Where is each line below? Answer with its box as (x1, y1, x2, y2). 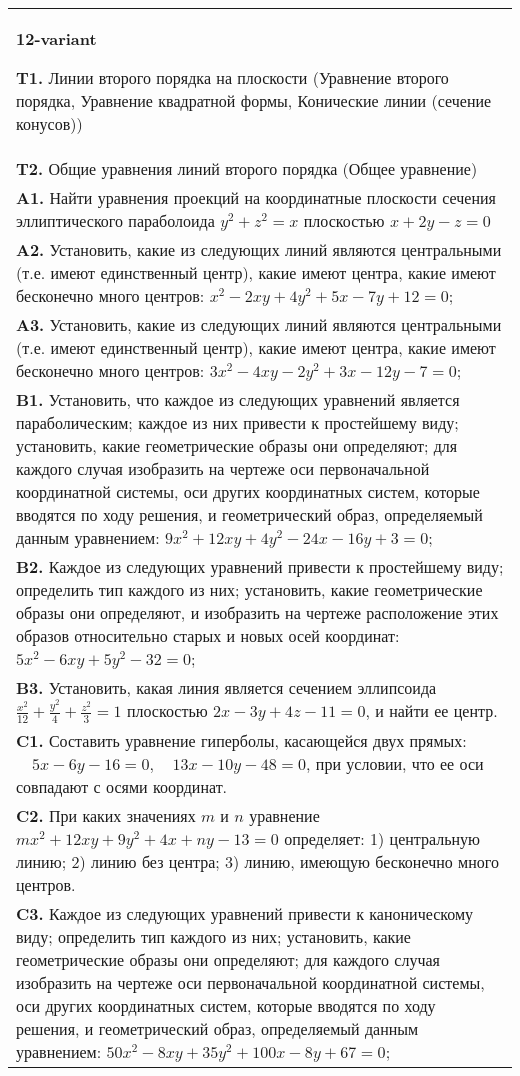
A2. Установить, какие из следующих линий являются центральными (16, 238, 502, 261)
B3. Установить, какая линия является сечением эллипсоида (16, 676, 437, 699)
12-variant (16, 27, 97, 50)
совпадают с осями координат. (16, 774, 228, 798)
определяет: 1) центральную (284, 826, 481, 850)
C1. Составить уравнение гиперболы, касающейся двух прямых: (16, 728, 467, 752)
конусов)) (16, 112, 83, 135)
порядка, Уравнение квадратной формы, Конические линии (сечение (16, 89, 492, 112)
